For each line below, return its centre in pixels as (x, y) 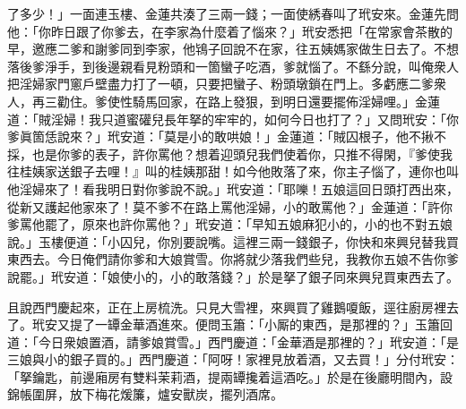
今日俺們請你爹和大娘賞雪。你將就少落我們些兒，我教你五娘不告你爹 (258, 259)
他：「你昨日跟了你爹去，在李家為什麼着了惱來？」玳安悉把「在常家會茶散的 (230, 31)
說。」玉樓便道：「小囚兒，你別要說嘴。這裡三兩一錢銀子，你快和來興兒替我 (227, 241)
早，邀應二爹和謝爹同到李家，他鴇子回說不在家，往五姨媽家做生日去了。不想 (233, 49)
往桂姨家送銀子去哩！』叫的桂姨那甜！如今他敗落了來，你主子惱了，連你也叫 (233, 171)
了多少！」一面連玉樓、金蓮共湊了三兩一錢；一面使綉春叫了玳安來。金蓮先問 (233, 13)
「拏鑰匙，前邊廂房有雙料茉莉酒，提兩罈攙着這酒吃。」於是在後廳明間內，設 (230, 376)
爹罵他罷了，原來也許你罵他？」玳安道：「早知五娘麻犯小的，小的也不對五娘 (230, 224)
